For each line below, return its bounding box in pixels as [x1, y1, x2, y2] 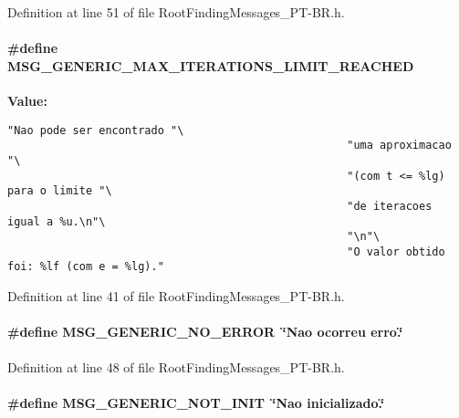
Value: [7, 90, 47, 110]
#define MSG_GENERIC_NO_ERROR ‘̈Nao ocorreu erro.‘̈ [7, 322, 403, 341]
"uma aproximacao [347, 139, 452, 152]
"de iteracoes [347, 199, 433, 213]
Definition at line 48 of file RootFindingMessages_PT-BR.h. [7, 357, 345, 376]
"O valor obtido [347, 245, 445, 258]
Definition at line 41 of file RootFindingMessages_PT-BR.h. [7, 287, 345, 306]
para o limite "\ [7, 184, 112, 198]
